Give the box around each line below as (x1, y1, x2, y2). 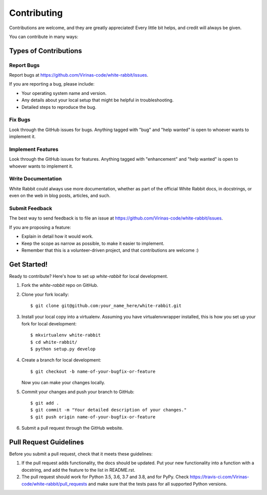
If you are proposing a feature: (9, 224, 71, 230)
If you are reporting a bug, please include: (9, 81, 95, 87)
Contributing (9, 7, 63, 18)
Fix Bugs (9, 116, 31, 123)
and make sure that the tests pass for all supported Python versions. (88, 481, 227, 487)
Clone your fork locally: (21, 291, 69, 297)
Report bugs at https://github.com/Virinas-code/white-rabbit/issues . (9, 72, 148, 78)
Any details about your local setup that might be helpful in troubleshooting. (21, 97, 174, 103)
